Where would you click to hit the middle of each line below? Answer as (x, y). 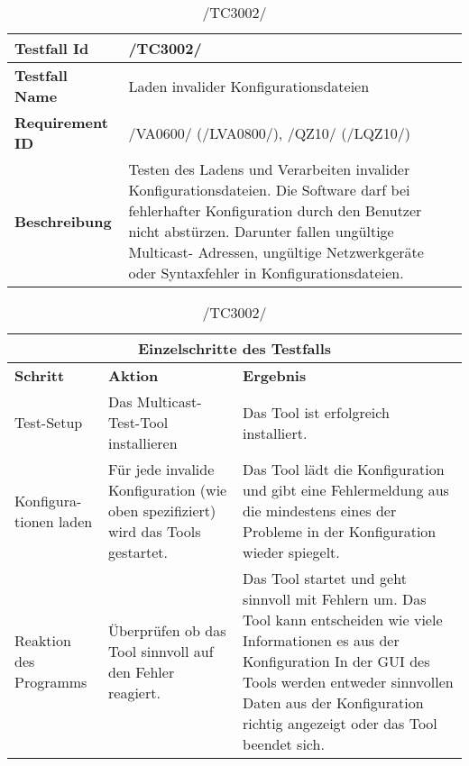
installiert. (275, 433)
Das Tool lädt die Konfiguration (344, 469)
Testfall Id (52, 48)
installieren (143, 443)
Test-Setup (49, 422)
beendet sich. (284, 744)
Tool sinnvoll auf (161, 651)
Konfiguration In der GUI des (336, 661)
